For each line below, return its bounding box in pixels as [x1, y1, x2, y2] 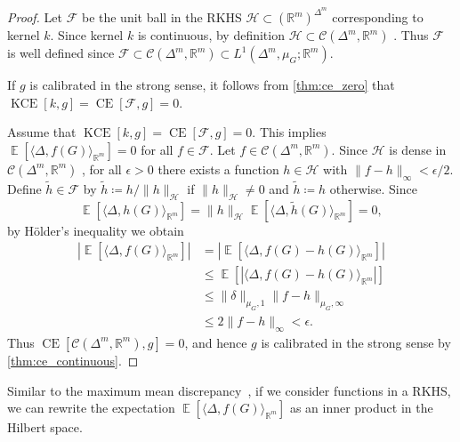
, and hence [184, 333, 247, 351]
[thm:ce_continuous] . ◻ [7, 350, 139, 369]
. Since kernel [50, 26, 124, 44]
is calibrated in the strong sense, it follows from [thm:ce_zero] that [29, 76, 395, 94]
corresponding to [332, 8, 424, 27]
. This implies [252, 123, 327, 141]
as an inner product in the [289, 398, 433, 417]
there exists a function [157, 159, 279, 178]
